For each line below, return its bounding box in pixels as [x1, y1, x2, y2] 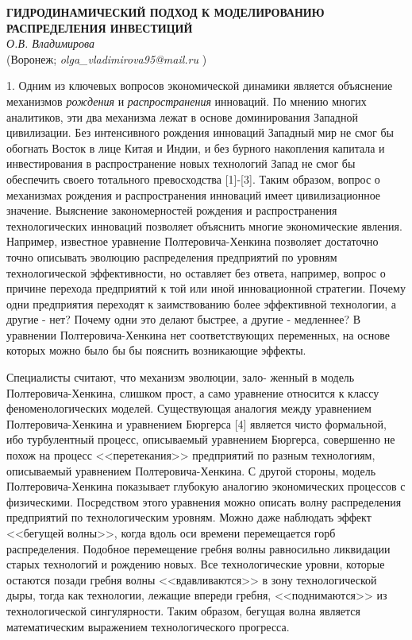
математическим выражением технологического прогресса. [6, 618, 290, 634]
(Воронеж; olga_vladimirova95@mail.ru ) [6, 50, 207, 67]
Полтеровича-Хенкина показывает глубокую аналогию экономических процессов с [6, 478, 406, 495]
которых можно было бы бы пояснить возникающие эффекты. [6, 342, 306, 359]
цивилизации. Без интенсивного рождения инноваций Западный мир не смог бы [6, 124, 394, 141]
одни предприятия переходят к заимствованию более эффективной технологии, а [6, 295, 397, 312]
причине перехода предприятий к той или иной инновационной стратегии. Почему [6, 280, 406, 297]
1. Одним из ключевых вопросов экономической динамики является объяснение [6, 77, 393, 94]
